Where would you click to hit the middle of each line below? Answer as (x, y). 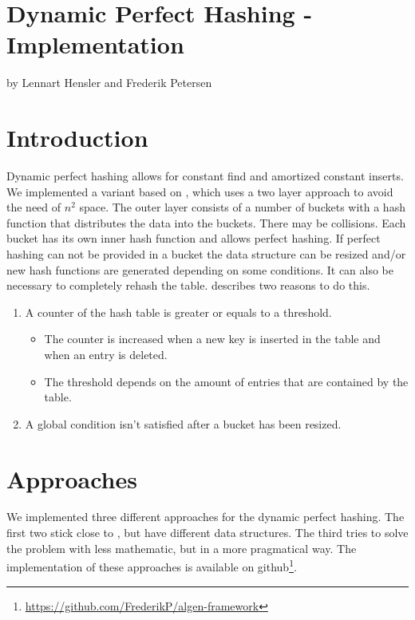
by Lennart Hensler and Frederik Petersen (109, 83)
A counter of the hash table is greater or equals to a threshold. (178, 312)
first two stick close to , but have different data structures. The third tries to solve (207, 533)
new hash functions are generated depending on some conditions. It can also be (200, 269)
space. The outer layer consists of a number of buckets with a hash (242, 207)
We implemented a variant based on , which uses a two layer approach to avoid (200, 191)
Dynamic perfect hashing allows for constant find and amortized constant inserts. (205, 176)
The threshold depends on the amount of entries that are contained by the (226, 381)
